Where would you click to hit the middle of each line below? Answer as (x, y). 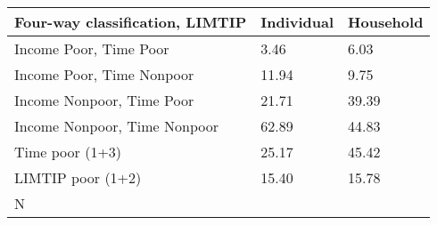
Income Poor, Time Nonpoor (104, 74)
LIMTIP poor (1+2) (78, 177)
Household (386, 22)
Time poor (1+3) (68, 152)
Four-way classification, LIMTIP (131, 22)
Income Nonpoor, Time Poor (104, 100)
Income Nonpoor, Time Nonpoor (116, 126)
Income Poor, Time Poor (92, 48)
